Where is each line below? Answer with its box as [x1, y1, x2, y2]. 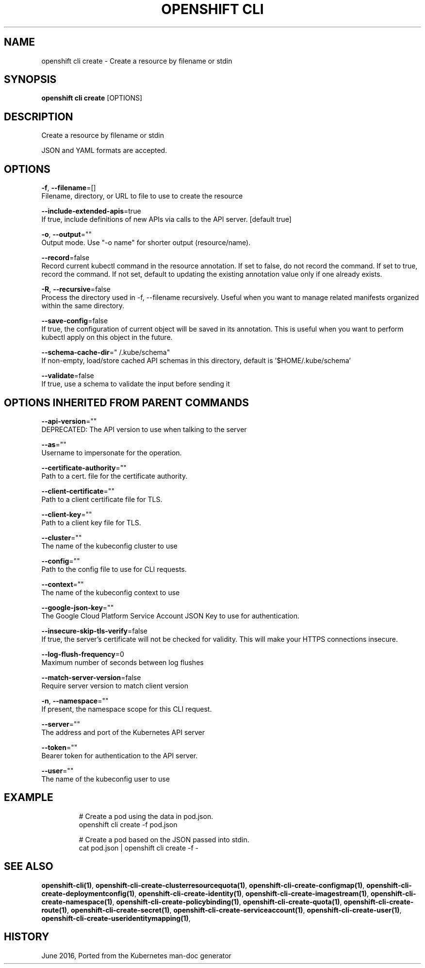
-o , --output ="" [41, 230, 92, 239]
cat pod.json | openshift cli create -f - [79, 843, 198, 852]
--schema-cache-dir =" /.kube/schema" [41, 348, 170, 357]
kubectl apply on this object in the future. [41, 333, 173, 342]
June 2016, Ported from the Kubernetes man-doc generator [41, 951, 231, 960]
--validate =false [41, 371, 94, 380]
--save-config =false [41, 317, 108, 325]
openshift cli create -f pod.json [79, 820, 178, 829]
